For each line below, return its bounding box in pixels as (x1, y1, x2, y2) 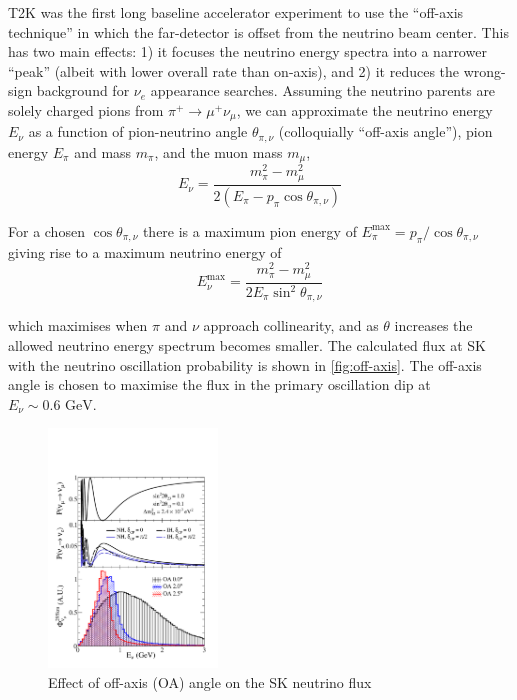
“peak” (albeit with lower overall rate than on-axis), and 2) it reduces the (8, 60, 460, 81)
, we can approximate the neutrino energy (236, 99, 493, 120)
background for (36, 80, 130, 101)
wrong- (463, 60, 506, 81)
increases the (394, 315, 473, 336)
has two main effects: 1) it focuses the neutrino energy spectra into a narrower (8, 41, 487, 62)
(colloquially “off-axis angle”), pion (278, 121, 493, 142)
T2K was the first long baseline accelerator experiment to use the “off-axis (8, 2, 464, 22)
